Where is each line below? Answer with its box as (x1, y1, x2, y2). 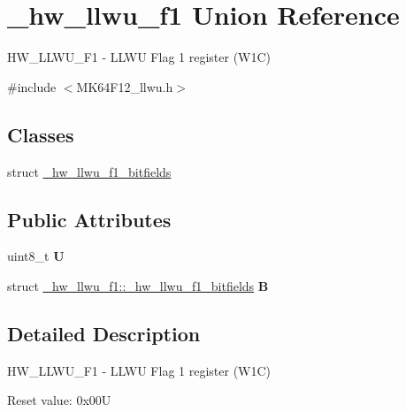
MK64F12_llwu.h (76, 77, 173, 95)
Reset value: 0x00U (7, 391, 111, 409)
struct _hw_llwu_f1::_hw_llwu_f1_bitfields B (7, 276, 269, 294)
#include (7, 77, 57, 95)
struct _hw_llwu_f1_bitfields (7, 162, 172, 180)
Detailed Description (7, 319, 201, 347)
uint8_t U (7, 247, 65, 265)
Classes (7, 120, 74, 148)
